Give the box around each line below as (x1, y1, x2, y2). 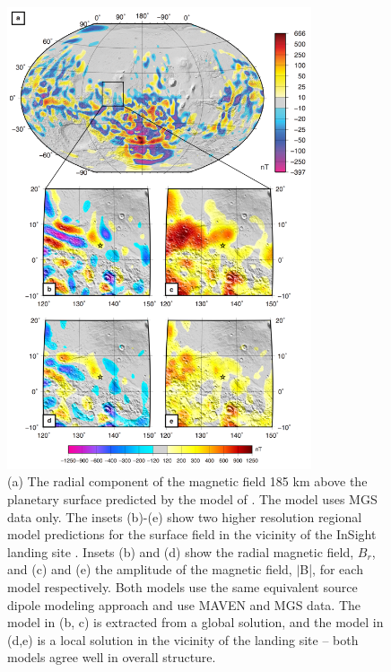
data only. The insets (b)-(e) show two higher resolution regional (7, 507, 362, 526)
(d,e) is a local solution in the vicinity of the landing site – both (7, 630, 359, 649)
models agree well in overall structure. (7, 648, 216, 667)
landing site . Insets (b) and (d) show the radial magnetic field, (7, 542, 354, 561)
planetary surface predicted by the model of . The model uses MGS (7, 490, 378, 509)
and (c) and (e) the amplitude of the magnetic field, (7, 560, 292, 579)
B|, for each (300, 560, 363, 579)
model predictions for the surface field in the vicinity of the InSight (7, 525, 377, 544)
